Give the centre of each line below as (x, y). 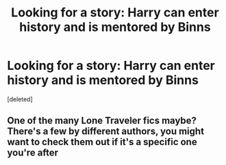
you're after (33, 153)
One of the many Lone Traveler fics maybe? (102, 121)
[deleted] (20, 99)
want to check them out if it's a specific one (102, 142)
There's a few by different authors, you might (105, 131)
